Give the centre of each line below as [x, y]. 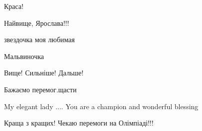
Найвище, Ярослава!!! [37, 23]
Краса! [14, 6]
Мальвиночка [24, 56]
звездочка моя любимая [40, 39]
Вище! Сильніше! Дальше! [44, 73]
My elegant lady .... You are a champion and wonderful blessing [101, 106]
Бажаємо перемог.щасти [40, 89]
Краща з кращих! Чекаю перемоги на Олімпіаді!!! [79, 123]
